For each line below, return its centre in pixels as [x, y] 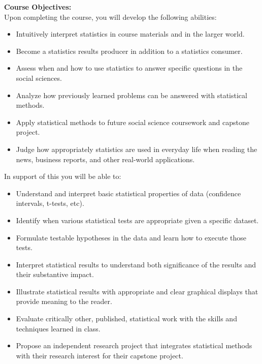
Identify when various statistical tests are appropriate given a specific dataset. [137, 220]
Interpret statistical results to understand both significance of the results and [136, 264]
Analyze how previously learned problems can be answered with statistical [132, 95]
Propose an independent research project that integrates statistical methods [134, 345]
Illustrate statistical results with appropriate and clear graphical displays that [137, 291]
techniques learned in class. [58, 328]
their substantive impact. [55, 274]
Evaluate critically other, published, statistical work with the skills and [126, 318]
